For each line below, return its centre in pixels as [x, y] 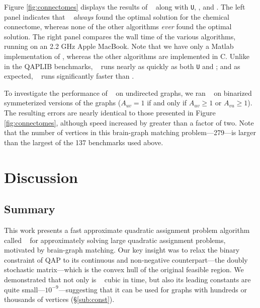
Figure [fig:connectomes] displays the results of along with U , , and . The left [125, 7]
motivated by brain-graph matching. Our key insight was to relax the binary [122, 250]
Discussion [41, 177]
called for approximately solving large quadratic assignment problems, [115, 240]
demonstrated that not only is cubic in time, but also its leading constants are [127, 279]
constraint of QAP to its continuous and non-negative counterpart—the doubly [126, 259]
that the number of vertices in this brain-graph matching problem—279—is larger [130, 132]
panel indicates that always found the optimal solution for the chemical [117, 16]
